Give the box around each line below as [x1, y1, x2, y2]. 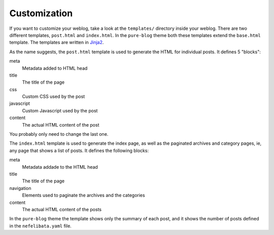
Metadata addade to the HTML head [22, 164, 98, 170]
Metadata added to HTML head [22, 65, 88, 71]
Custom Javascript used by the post [22, 107, 98, 113]
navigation [9, 185, 31, 191]
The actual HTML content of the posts [22, 206, 101, 212]
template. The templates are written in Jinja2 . [9, 40, 104, 46]
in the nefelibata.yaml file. [9, 223, 72, 229]
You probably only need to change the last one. [9, 131, 109, 137]
